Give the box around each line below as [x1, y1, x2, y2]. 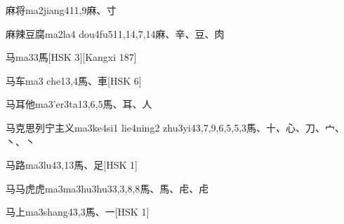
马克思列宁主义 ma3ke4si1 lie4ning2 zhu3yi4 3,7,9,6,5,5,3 [6, 120, 247, 134]
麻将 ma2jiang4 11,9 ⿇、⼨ [6, 3, 117, 17]
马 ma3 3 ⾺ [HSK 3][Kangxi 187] [6, 50, 137, 64]
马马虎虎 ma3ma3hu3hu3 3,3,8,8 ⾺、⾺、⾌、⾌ [6, 181, 209, 195]
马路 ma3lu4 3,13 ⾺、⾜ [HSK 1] [6, 157, 138, 172]
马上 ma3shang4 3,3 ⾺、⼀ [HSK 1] [6, 204, 150, 219]
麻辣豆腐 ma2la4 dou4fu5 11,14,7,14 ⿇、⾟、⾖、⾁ [6, 26, 225, 41]
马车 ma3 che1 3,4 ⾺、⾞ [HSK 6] [6, 73, 142, 87]
